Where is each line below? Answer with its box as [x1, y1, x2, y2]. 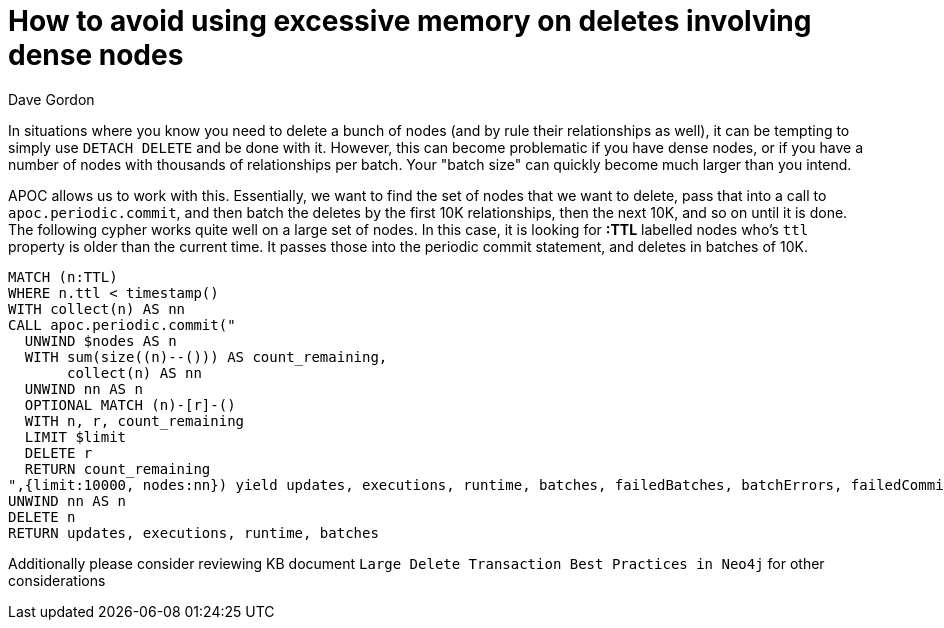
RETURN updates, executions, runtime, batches [8, 524, 379, 541]
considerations [8, 571, 106, 589]
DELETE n [8, 508, 76, 525]
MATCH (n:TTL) [8, 268, 118, 285]
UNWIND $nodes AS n [24, 332, 177, 349]
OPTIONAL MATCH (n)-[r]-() [24, 396, 236, 413]
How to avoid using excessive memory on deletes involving [8, 4, 812, 38]
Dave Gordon [8, 90, 95, 108]
